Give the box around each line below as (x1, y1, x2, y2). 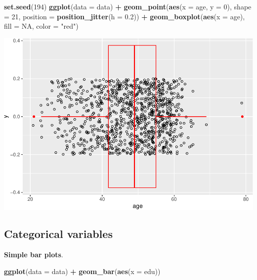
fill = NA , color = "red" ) (4, 21, 79, 31)
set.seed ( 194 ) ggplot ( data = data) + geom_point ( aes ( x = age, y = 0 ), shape (4, 1, 252, 11)
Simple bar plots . (4, 249, 63, 260)
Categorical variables (4, 226, 113, 241)
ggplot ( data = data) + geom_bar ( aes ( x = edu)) (4, 266, 161, 276)
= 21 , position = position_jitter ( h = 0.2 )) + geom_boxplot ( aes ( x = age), (4, 11, 245, 21)
